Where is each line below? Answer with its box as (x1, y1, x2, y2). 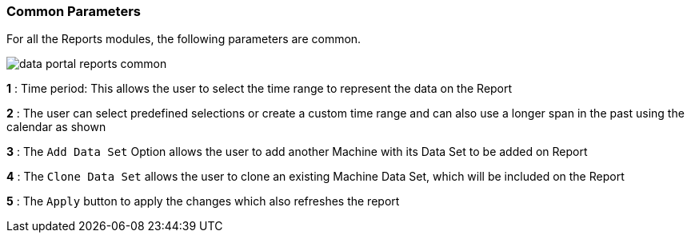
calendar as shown (6, 120, 106, 134)
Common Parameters (6, 3, 141, 19)
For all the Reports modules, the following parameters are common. (6, 32, 361, 46)
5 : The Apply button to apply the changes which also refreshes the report (6, 194, 400, 209)
